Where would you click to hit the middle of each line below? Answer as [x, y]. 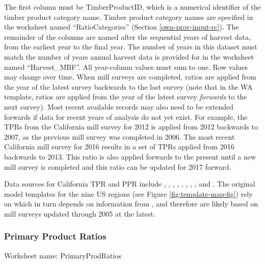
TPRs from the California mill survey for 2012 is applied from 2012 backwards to [131, 127]
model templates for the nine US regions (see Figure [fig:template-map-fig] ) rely [128, 193]
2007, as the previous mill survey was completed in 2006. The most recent [120, 136]
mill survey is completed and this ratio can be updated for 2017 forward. [118, 166]
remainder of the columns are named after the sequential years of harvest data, [127, 36]
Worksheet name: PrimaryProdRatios [63, 255]
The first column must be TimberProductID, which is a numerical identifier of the [132, 7]
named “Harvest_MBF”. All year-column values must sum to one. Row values [126, 67]
